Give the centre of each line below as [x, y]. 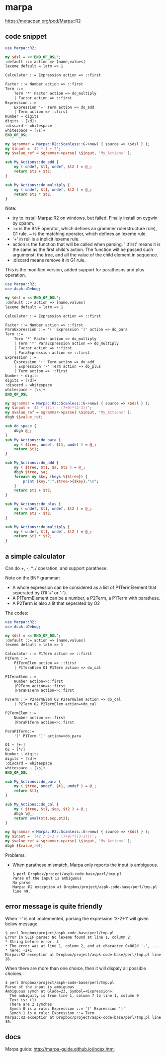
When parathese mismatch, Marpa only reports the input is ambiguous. [85, 865]
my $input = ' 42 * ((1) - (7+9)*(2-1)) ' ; [49, 408]
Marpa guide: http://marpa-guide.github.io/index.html [60, 1049]
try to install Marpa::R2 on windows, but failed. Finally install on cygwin [85, 218]
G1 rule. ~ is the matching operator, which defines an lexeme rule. [80, 234]
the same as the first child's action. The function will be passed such [83, 249]
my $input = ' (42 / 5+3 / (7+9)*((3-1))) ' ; [51, 836]
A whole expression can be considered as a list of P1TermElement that [84, 587]
